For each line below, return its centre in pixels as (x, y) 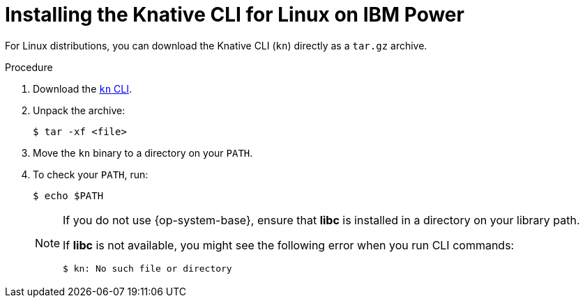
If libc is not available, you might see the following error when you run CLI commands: (289, 245)
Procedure (29, 67)
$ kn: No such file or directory (147, 268)
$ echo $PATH (68, 195)
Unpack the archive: (79, 110)
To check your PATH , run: (91, 174)
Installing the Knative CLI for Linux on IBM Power (235, 15)
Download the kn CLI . (82, 88)
